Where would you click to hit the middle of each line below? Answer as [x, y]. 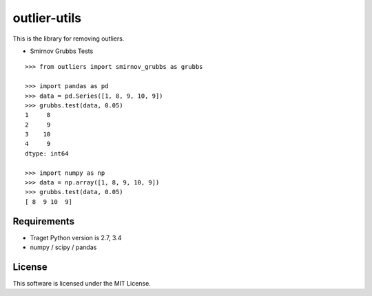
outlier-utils [47, 18]
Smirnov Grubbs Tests [62, 51]
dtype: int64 [47, 154]
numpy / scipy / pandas [63, 247]
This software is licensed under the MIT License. [82, 283]
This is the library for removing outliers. [69, 39]
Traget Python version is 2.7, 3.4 [76, 237]
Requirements [44, 221]
